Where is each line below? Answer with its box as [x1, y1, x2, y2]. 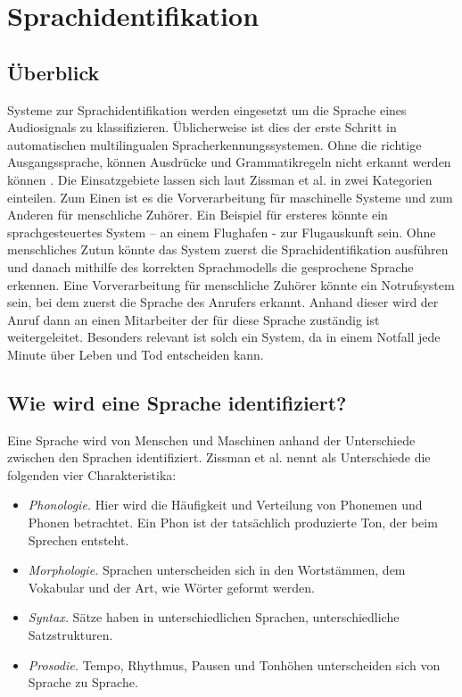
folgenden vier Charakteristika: [7, 465, 177, 484]
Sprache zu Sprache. [28, 673, 138, 692]
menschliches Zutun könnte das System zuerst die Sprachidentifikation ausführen [7, 240, 449, 259]
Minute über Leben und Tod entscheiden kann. [7, 344, 264, 363]
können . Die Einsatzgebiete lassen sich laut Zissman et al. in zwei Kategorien [7, 170, 433, 188]
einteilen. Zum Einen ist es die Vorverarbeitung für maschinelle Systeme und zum [7, 187, 453, 206]
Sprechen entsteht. [28, 530, 129, 549]
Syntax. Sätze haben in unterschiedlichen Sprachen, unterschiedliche [28, 608, 400, 626]
